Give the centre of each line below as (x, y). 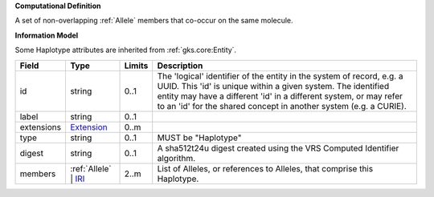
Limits (136, 66)
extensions (41, 127)
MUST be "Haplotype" (199, 138)
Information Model (47, 35)
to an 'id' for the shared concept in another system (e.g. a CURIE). (282, 106)
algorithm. (176, 158)
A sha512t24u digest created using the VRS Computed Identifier (278, 148)
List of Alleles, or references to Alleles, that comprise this (265, 168)
